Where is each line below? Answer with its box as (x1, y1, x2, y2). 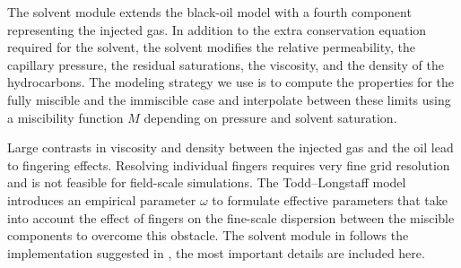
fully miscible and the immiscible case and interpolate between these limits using (7, 90, 451, 108)
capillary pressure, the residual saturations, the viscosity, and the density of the (7, 55, 444, 73)
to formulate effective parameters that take (212, 190, 448, 209)
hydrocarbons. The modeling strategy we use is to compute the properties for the (7, 73, 454, 91)
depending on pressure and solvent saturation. (144, 108, 397, 126)
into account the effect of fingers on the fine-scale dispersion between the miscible (7, 208, 455, 227)
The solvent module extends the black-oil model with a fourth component (7, 3, 412, 21)
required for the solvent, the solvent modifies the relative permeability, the (7, 38, 416, 56)
